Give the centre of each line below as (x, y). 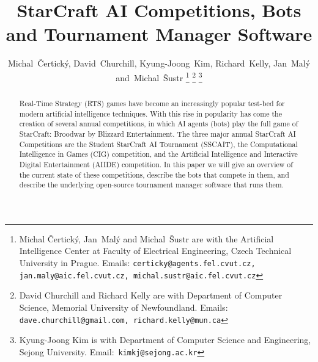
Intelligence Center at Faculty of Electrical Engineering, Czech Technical (155, 251)
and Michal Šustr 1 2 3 (159, 76)
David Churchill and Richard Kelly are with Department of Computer (151, 295)
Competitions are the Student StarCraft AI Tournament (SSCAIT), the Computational (158, 144)
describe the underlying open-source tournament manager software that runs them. (151, 185)
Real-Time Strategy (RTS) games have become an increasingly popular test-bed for (152, 103)
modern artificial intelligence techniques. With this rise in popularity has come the (150, 113)
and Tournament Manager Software (159, 34)
